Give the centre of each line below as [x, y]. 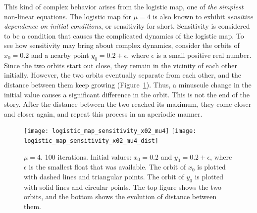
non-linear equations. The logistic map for [68, 16]
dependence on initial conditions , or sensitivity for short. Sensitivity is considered [127, 26]
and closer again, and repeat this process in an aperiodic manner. [103, 113]
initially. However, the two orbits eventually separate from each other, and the [123, 75]
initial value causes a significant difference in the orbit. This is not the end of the [127, 94]
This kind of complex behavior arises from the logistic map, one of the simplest [124, 6]
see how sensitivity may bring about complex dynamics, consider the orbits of [122, 45]
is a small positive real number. [204, 55]
